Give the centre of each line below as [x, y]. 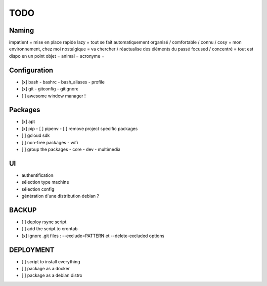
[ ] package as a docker [46, 269]
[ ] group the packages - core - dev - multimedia [71, 149]
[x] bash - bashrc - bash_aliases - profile [63, 82]
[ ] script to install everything [51, 261]
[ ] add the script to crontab [49, 229]
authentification [38, 175]
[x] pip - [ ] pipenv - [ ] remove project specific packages [80, 128]
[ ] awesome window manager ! [54, 96]
